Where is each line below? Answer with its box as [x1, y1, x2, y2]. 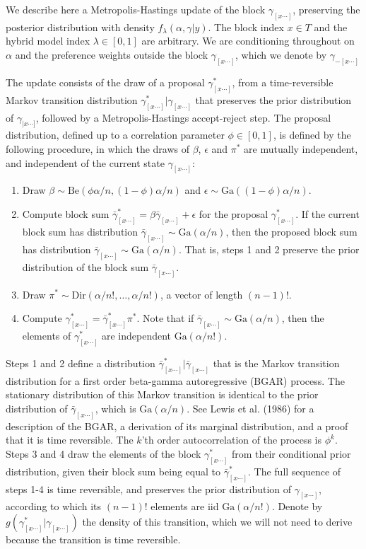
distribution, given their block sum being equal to [6, 463, 220, 478]
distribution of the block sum [22, 259, 149, 274]
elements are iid [150, 499, 219, 514]
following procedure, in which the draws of [6, 141, 189, 156]
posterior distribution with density [6, 19, 155, 34]
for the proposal [199, 207, 268, 221]
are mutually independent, [244, 141, 358, 156]
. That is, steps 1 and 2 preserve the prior [178, 241, 360, 256]
